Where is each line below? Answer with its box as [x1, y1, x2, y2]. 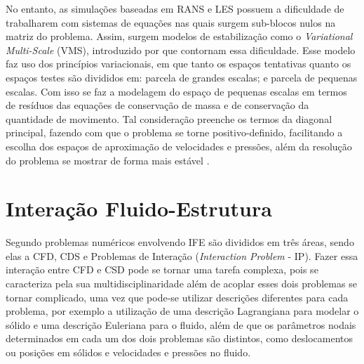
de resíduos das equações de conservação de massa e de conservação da [6, 98, 309, 112]
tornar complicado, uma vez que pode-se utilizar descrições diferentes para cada [6, 290, 349, 304]
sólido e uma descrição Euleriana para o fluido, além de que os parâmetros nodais [6, 317, 356, 332]
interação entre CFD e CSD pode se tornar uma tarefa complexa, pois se [6, 262, 318, 277]
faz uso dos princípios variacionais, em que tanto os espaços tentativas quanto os [6, 56, 351, 71]
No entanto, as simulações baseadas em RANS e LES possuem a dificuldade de [6, 1, 344, 15]
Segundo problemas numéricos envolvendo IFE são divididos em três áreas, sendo [6, 235, 354, 249]
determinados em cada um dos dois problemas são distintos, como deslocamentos [6, 331, 353, 346]
